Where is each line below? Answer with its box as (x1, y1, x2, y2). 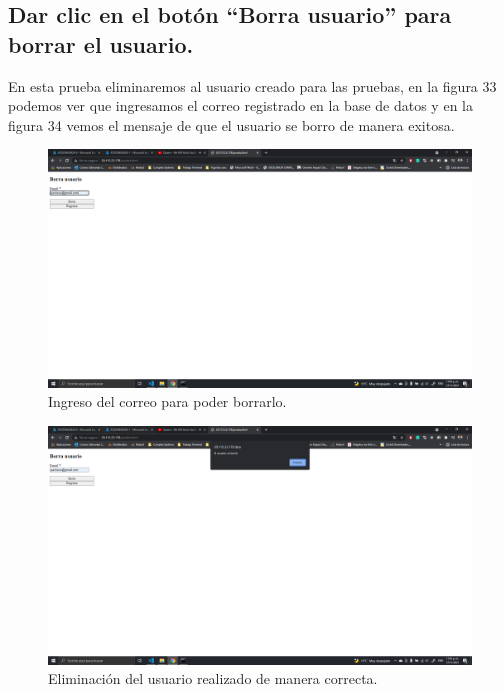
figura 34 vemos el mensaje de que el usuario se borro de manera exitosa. (8, 114, 455, 135)
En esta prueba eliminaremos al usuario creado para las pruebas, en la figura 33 (8, 75, 497, 96)
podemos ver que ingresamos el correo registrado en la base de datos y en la (8, 95, 473, 116)
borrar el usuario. (8, 28, 194, 59)
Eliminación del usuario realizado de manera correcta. (48, 668, 378, 689)
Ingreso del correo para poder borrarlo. (48, 391, 287, 412)
